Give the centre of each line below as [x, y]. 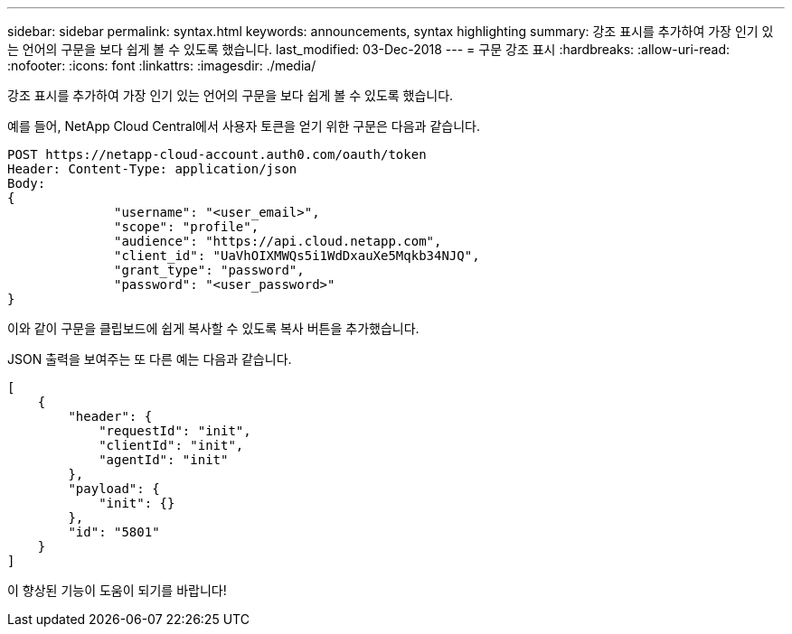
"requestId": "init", [175, 431]
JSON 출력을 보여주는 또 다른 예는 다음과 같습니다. [150, 359]
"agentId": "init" [164, 460]
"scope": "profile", [187, 227]
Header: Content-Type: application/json [152, 169]
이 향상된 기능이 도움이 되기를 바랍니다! [117, 590]
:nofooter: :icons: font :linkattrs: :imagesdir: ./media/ [162, 65]
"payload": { [114, 489]
